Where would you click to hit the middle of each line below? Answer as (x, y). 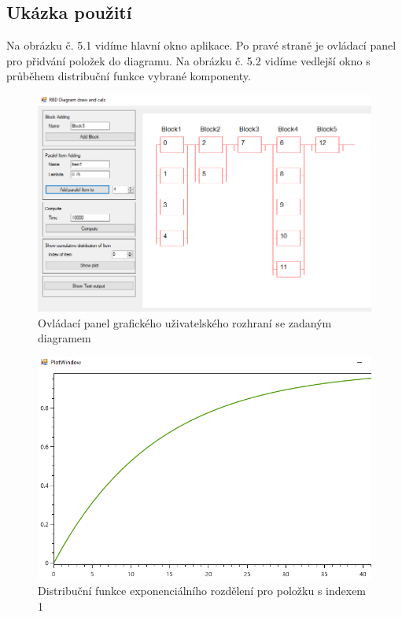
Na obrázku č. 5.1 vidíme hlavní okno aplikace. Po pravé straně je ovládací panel (201, 45)
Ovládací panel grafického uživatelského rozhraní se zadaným (185, 322)
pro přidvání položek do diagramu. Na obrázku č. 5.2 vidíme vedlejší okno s (188, 60)
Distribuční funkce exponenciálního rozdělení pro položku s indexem (202, 591)
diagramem (65, 338)
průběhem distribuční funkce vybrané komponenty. (129, 76)
